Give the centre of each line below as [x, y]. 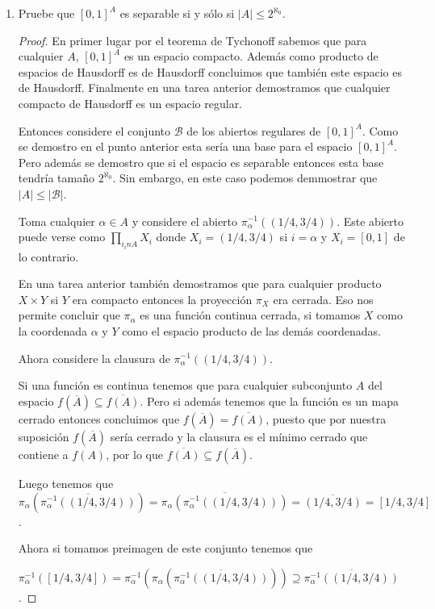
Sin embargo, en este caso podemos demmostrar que [249, 178]
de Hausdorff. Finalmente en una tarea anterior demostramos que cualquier [204, 88]
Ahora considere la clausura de [94, 358]
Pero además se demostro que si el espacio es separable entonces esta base [201, 162]
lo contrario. [48, 256]
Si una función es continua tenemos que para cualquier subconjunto [185, 385]
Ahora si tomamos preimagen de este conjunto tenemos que [165, 548]
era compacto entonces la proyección [162, 299]
